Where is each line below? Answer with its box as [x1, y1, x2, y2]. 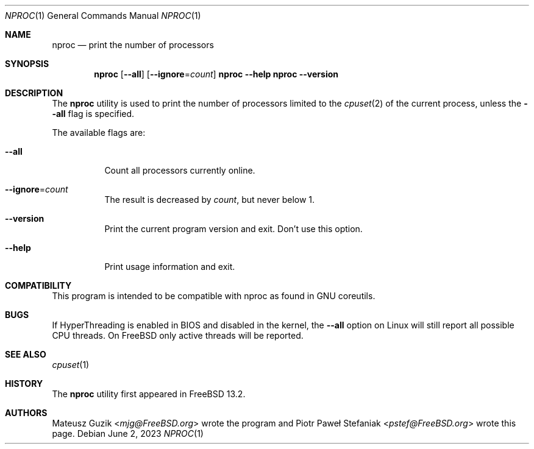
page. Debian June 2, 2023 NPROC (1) [52, 428, 204, 439]
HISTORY [5, 378, 43, 389]
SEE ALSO [5, 349, 46, 359]
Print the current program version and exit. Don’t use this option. [104, 224, 363, 234]
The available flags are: [52, 127, 146, 138]
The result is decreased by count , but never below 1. [104, 194, 315, 205]
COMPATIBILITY [5, 280, 72, 291]
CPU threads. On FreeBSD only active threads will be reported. [52, 330, 304, 341]
